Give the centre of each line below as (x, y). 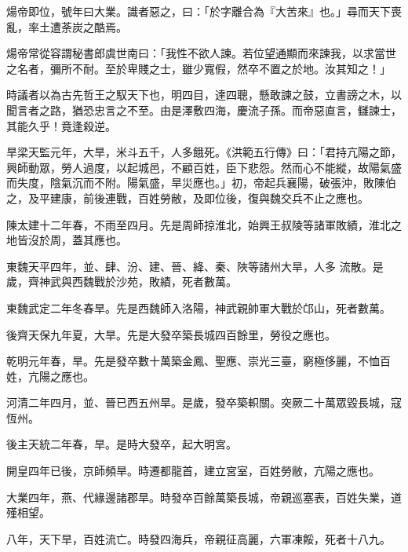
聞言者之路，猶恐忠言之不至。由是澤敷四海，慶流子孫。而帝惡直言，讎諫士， (204, 110)
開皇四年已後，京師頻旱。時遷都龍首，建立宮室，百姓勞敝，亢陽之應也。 (193, 471)
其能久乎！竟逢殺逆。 (61, 125)
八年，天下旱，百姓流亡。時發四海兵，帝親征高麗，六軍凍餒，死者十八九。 (199, 538)
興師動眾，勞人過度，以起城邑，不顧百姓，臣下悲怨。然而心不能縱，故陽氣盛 (204, 167)
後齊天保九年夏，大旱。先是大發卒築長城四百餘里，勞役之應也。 (171, 334)
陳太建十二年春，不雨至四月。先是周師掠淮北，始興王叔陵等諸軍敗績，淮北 (199, 224)
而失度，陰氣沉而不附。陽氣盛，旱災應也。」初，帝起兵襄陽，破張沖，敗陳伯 (201, 183)
